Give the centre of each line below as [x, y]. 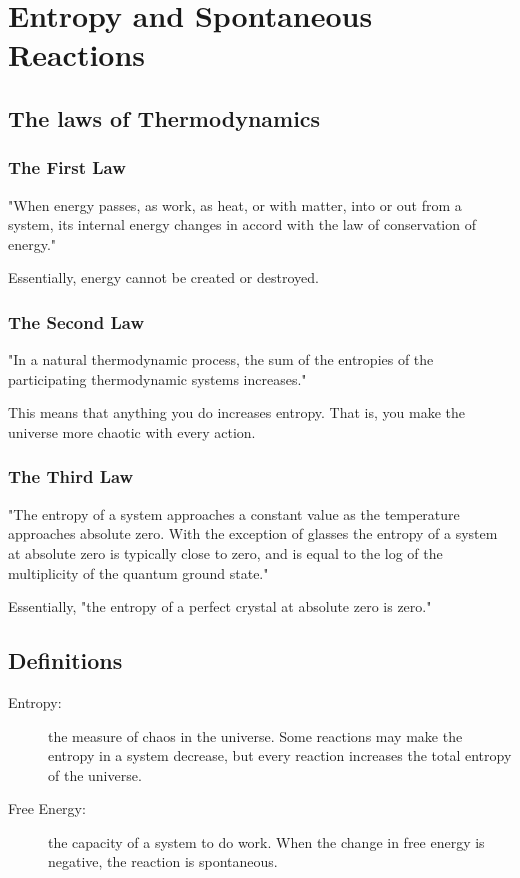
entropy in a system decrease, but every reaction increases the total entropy [280, 755]
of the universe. [95, 774]
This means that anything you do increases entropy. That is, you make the [237, 412]
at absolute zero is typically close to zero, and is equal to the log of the [225, 552]
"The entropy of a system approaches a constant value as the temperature [234, 513]
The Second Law [76, 321]
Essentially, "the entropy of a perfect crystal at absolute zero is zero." [220, 606]
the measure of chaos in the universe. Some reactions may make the [255, 735]
